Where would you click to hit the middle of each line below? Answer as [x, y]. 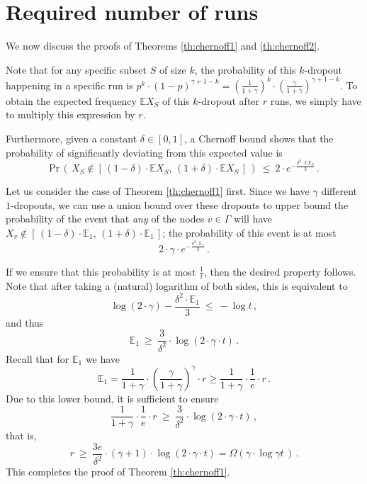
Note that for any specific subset [76, 69]
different [339, 191]
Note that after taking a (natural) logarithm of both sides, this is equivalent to [177, 285]
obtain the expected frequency [71, 100]
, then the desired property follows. [280, 271]
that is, [21, 435]
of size [173, 69]
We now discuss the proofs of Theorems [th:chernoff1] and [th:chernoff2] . [163, 46]
